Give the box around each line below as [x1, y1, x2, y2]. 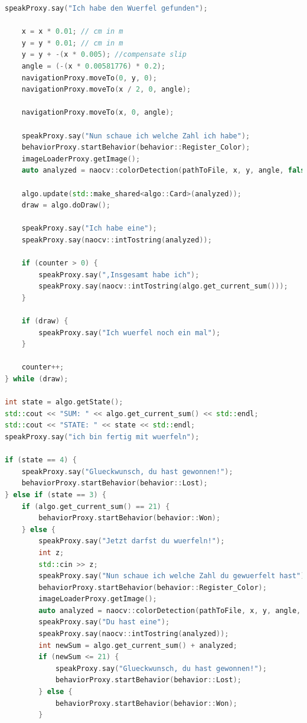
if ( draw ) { [21, 317, 68, 326]
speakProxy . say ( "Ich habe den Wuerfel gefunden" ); [5, 4, 208, 12]
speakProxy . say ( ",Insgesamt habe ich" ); [38, 270, 200, 279]
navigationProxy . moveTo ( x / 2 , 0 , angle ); [21, 85, 191, 94]
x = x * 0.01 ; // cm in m [21, 27, 123, 36]
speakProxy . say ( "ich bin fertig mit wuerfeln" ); [5, 432, 200, 441]
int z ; [38, 548, 64, 557]
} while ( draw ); [5, 375, 68, 383]
